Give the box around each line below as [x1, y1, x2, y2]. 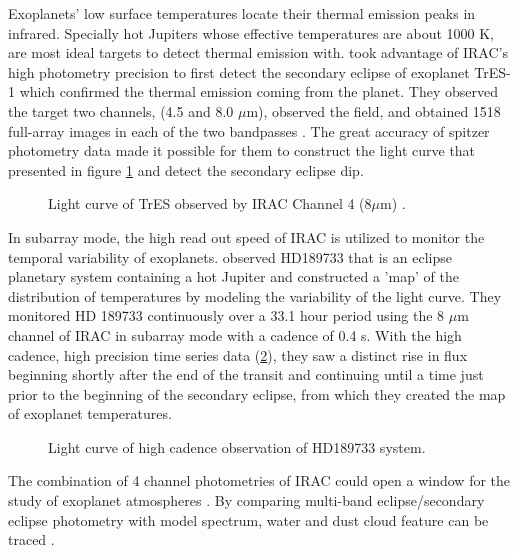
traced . [8, 529, 55, 550]
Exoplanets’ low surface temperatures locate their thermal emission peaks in [8, 3, 476, 23]
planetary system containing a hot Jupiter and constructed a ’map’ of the [8, 266, 459, 287]
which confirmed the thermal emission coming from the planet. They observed [19, 81, 498, 102]
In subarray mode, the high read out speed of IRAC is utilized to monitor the [8, 226, 485, 247]
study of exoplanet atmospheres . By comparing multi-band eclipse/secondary [8, 490, 485, 511]
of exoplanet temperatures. [8, 403, 172, 424]
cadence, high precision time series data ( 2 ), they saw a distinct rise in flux [8, 344, 468, 365]
